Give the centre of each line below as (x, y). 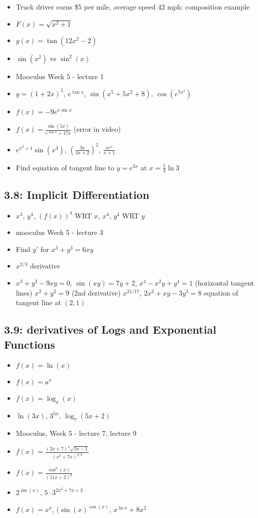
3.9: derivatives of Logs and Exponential (110, 329)
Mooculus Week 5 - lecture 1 (60, 76)
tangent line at (38, 302)
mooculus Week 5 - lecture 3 (59, 232)
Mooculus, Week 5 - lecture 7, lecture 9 (76, 433)
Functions (30, 344)
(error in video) (97, 129)
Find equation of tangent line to (65, 167)
